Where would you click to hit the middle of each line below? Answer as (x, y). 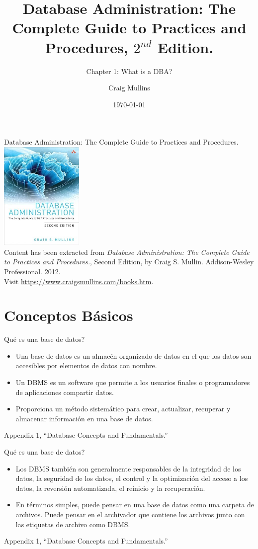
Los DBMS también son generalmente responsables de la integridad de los (128, 468)
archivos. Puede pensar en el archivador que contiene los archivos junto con (130, 514)
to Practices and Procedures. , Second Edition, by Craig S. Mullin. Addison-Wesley (129, 262)
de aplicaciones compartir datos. (65, 392)
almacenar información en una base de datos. (84, 418)
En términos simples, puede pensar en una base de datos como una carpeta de (135, 505)
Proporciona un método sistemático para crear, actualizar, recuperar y (123, 409)
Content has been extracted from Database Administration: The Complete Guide (127, 252)
